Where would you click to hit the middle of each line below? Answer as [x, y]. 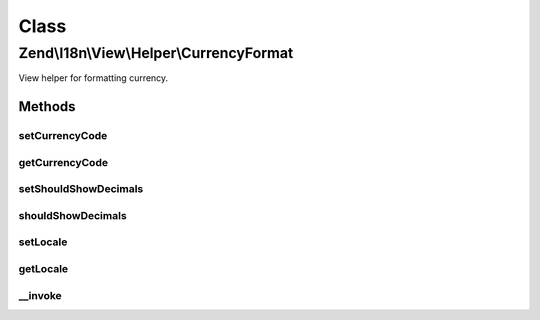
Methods [47, 106]
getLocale [43, 268]
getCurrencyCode [63, 162]
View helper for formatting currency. [93, 78]
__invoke [40, 295]
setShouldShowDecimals [81, 189]
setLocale [43, 242]
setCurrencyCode [63, 136]
